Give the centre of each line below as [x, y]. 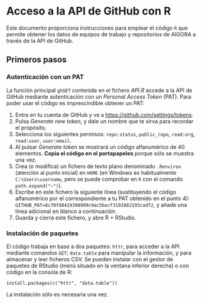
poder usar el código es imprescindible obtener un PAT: [75, 103]
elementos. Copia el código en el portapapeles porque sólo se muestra [104, 153]
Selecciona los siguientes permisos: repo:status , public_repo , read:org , [105, 134]
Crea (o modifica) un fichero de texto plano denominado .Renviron [98, 166]
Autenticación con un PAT [45, 77]
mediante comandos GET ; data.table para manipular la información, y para [99, 253]
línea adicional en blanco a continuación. [66, 211]
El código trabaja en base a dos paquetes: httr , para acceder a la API [93, 246]
